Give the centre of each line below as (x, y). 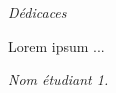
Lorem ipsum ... (56, 45)
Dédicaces (37, 12)
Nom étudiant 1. (58, 79)
